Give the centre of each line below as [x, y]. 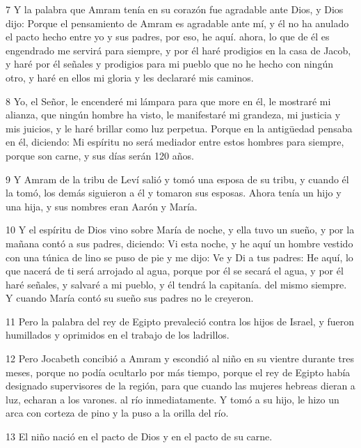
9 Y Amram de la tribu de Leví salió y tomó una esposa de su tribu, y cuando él [177, 179]
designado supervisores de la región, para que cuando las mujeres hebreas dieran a [180, 386]
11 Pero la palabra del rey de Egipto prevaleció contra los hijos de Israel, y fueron [180, 321]
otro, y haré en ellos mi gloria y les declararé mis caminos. [130, 77]
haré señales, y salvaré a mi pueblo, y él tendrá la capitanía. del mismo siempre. [176, 284]
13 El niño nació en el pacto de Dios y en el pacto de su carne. [139, 437]
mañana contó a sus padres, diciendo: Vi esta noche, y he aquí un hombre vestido [179, 243]
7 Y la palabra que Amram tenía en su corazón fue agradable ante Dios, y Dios [175, 9]
